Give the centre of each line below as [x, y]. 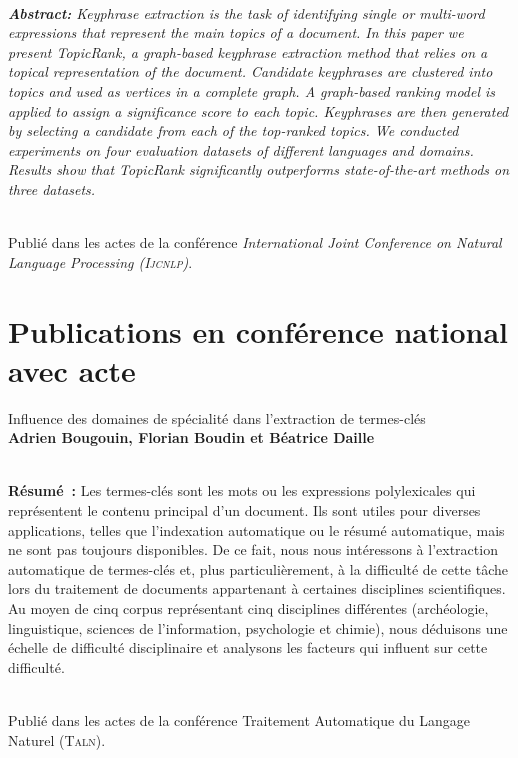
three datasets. [52, 188]
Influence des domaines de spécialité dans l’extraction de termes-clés [217, 417]
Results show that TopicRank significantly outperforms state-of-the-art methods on [259, 169]
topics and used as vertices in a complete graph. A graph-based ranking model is [252, 90]
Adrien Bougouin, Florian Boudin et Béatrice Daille [191, 437]
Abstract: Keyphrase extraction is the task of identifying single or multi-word [246, 12]
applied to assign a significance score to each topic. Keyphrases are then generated [258, 110]
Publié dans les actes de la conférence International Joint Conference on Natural [255, 242]
